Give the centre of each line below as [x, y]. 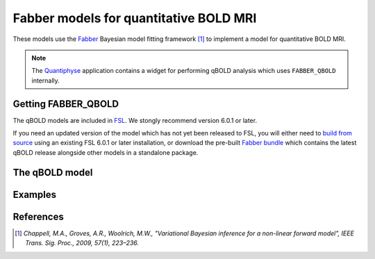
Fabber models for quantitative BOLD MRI [135, 18]
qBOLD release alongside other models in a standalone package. [106, 152]
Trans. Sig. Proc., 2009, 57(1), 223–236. [82, 243]
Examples [35, 194]
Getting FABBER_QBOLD [66, 104]
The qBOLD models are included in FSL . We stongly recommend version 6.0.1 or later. [135, 120]
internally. [46, 81]
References [38, 216]
